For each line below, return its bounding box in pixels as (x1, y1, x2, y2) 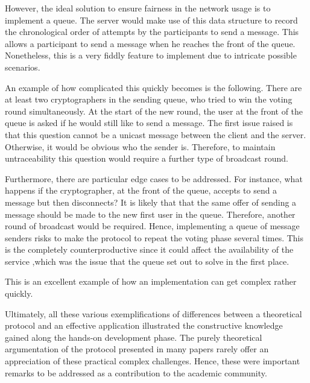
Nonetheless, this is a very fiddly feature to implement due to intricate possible (5, 49, 297, 62)
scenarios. (5, 60, 40, 73)
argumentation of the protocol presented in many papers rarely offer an (5, 343, 269, 355)
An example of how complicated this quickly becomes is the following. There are (5, 81, 302, 93)
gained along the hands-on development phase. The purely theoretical (5, 331, 262, 343)
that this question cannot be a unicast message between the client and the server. (5, 128, 306, 141)
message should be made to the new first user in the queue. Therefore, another (5, 207, 296, 220)
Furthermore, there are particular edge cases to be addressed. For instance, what (5, 172, 303, 185)
